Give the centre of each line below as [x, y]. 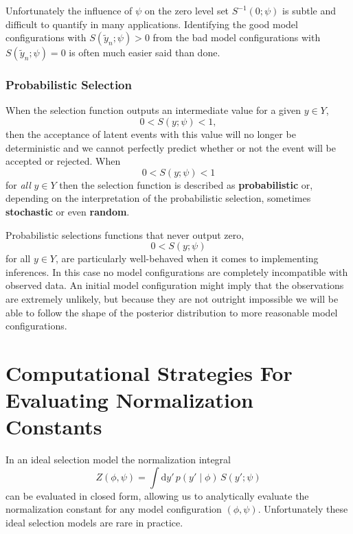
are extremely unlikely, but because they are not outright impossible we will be [172, 298]
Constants [54, 427]
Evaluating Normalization [129, 400]
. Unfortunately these [303, 509]
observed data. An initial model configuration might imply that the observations [175, 285]
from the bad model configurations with [237, 37]
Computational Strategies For [149, 372]
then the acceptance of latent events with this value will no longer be [151, 134]
